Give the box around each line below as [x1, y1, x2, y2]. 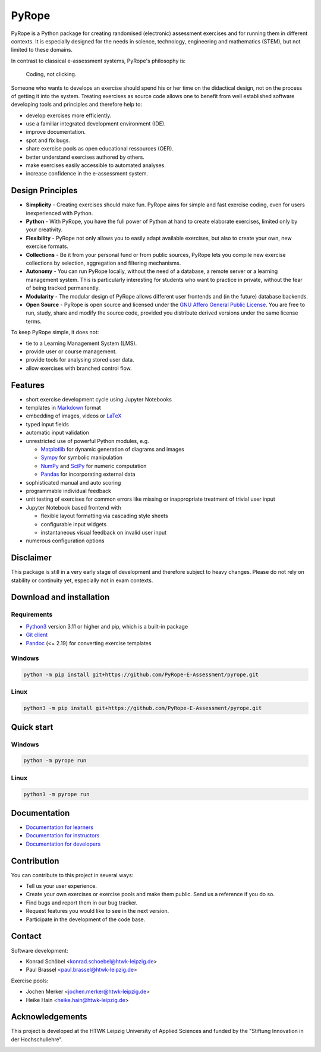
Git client [26, 631, 48, 639]
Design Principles [11, 186, 78, 196]
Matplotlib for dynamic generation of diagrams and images [40, 445, 184, 453]
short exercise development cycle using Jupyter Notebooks [26, 395, 172, 403]
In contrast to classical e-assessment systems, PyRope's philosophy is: [11, 57, 186, 64]
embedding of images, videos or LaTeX [26, 412, 122, 419]
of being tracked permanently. [26, 284, 100, 291]
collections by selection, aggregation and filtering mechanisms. [26, 259, 181, 267]
